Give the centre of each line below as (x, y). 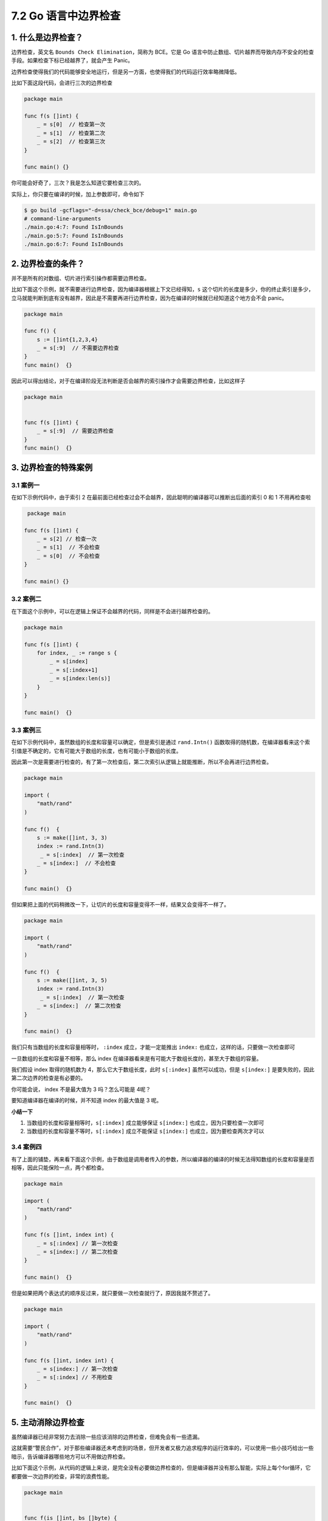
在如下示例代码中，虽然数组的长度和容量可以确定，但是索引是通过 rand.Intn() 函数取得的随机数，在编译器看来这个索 (161, 742)
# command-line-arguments (63, 219)
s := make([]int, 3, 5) (72, 980)
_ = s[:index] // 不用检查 (75, 1377)
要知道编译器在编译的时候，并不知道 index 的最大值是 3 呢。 (87, 1101)
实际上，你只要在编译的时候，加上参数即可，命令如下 (78, 194)
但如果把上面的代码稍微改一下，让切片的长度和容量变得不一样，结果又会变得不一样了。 (120, 905)
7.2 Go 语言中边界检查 (66, 16)
